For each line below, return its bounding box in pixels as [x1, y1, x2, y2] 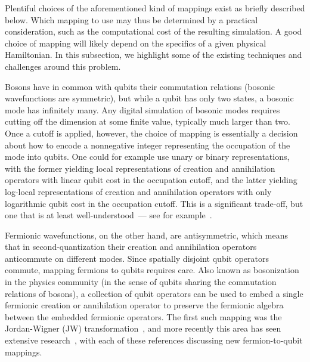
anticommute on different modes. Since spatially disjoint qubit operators [5, 252, 269, 264]
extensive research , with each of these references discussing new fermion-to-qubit [5, 334, 303, 346]
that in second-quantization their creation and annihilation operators [5, 240, 257, 253]
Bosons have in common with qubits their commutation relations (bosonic [5, 80, 275, 92]
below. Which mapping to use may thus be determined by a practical [5, 13, 258, 26]
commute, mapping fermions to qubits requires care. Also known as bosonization [5, 264, 299, 276]
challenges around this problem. [5, 60, 121, 72]
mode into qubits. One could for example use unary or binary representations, [5, 150, 290, 163]
